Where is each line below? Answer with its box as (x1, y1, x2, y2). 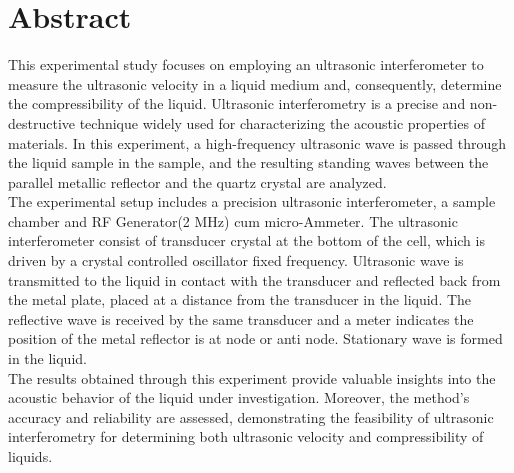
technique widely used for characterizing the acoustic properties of (79, 112, 485, 133)
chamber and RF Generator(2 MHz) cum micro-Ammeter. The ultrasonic (8, 210, 458, 231)
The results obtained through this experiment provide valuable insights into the (8, 367, 496, 388)
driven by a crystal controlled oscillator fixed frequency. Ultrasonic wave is (8, 250, 464, 271)
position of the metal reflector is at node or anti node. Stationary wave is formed (8, 328, 503, 349)
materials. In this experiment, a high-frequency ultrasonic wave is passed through (8, 132, 507, 153)
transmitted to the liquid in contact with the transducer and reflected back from (8, 269, 501, 290)
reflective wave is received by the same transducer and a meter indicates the (8, 308, 474, 329)
